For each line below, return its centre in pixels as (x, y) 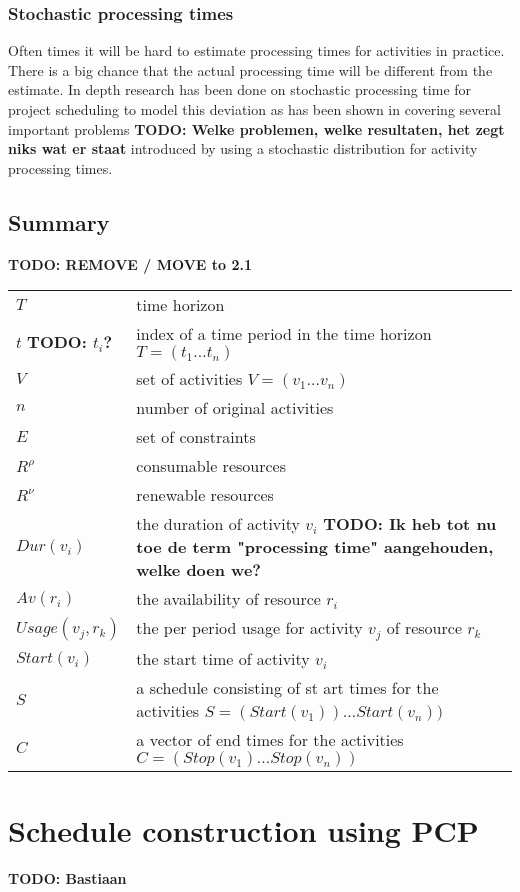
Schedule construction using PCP (243, 830)
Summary (59, 221)
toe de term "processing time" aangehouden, (315, 547)
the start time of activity (223, 659)
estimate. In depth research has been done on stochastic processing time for (240, 89)
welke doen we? (199, 570)
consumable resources (211, 466)
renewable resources (205, 495)
